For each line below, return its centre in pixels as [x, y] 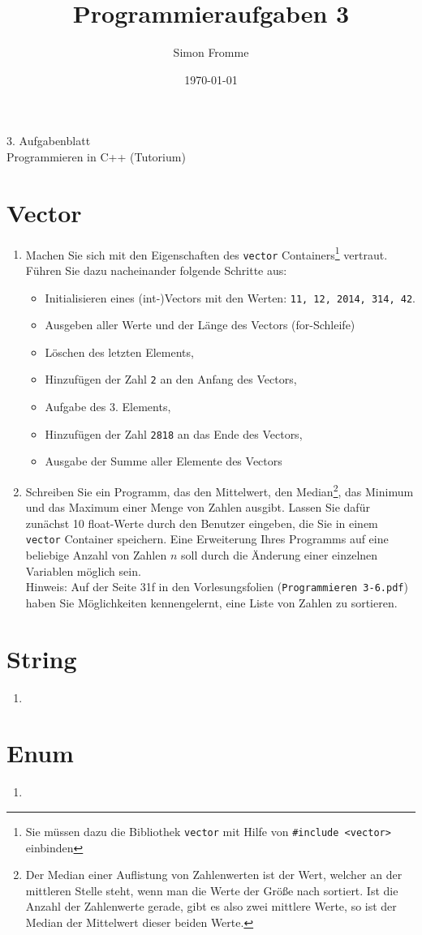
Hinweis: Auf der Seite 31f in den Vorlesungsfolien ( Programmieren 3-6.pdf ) [217, 587]
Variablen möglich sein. [83, 570]
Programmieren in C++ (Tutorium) [96, 156]
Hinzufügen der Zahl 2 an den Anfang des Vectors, [171, 379]
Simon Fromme [211, 52]
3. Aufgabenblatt [49, 141]
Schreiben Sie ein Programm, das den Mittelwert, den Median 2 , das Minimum [220, 490]
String [42, 658]
